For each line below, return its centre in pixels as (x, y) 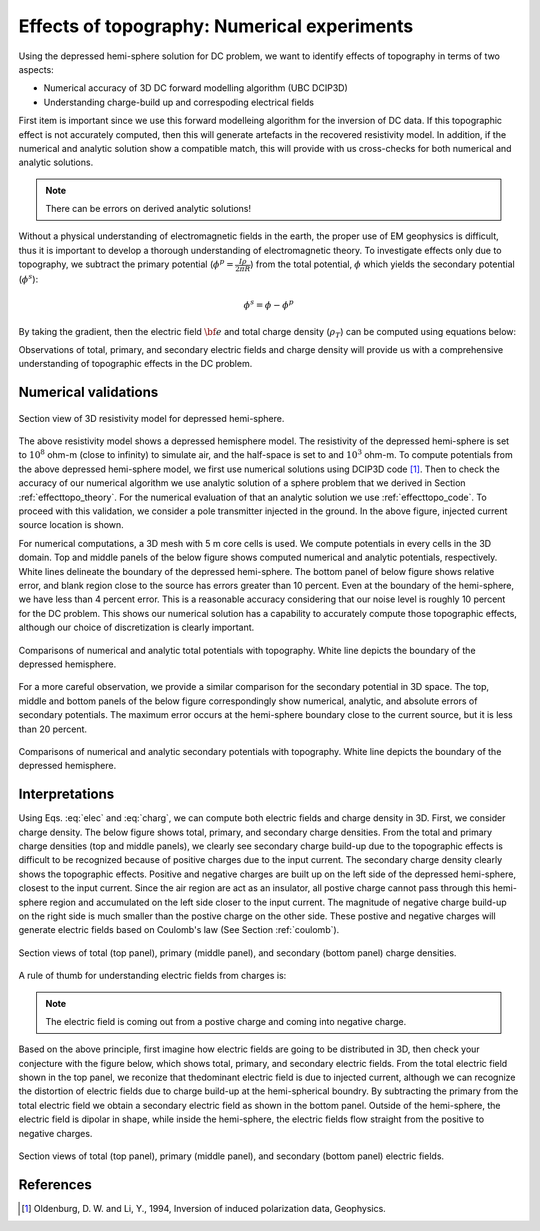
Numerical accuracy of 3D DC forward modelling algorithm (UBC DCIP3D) (196, 88)
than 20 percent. (53, 729)
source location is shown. (71, 525)
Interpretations (66, 794)
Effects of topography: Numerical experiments (216, 26)
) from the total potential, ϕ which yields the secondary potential (382, 264)
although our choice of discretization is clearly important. (136, 627)
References (55, 1184)
